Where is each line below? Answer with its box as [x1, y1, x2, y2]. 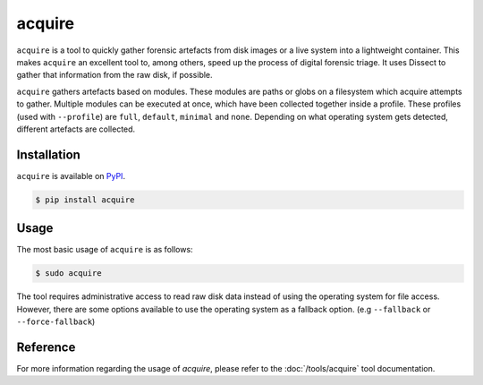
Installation [16, 147, 80, 162]
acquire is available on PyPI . [16, 170, 125, 181]
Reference [16, 339, 76, 355]
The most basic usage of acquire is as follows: [16, 244, 193, 255]
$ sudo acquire [35, 269, 102, 278]
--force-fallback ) [16, 316, 96, 327]
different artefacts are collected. [16, 124, 136, 134]
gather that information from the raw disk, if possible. [16, 70, 214, 81]
